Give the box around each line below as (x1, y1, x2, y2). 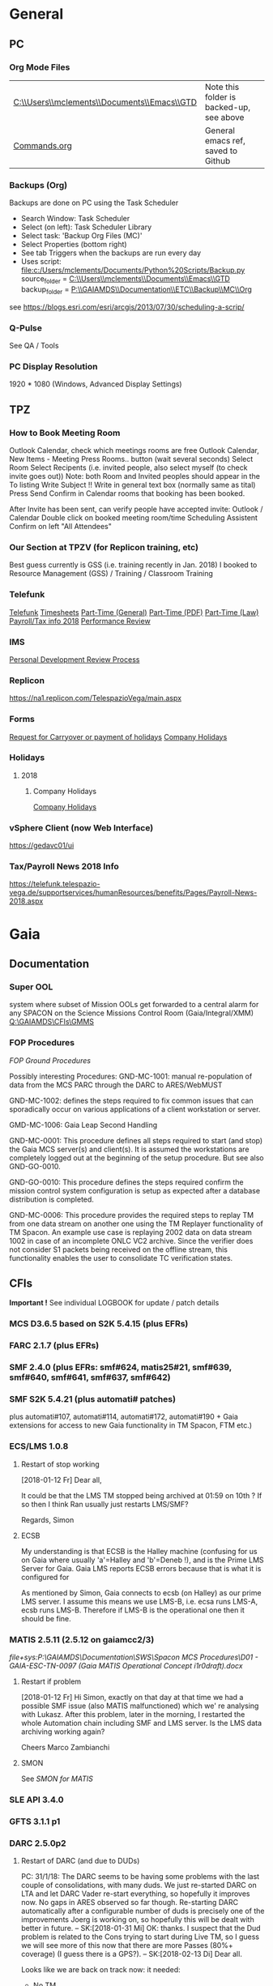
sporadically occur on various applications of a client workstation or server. (9, 1104, 261, 1114)
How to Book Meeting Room (9, 427, 121, 438)
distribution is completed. (9, 1194, 94, 1204)
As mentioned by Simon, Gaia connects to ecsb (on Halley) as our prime (20, 1587, 262, 1597)
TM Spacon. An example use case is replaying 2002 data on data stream (9, 1227, 252, 1236)
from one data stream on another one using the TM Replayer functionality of (9, 1219, 264, 1228)
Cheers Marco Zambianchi (20, 1743, 110, 1753)
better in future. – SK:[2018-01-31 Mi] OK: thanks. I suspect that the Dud (20, 1924, 262, 1933)
